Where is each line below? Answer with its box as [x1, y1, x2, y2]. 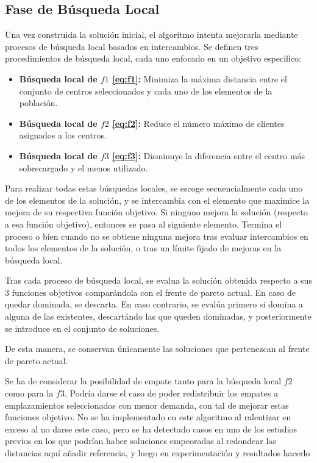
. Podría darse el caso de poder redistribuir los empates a [64, 387, 278, 400]
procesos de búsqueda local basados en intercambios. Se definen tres [5, 40, 258, 52]
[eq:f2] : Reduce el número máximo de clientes [112, 117, 285, 129]
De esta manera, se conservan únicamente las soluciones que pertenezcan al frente [5, 342, 310, 355]
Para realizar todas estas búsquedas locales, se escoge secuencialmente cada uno [5, 182, 303, 195]
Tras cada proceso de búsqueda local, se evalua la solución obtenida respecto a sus [5, 274, 312, 287]
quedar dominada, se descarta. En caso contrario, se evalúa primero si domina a [5, 298, 303, 310]
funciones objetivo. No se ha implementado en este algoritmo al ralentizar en [5, 411, 291, 423]
